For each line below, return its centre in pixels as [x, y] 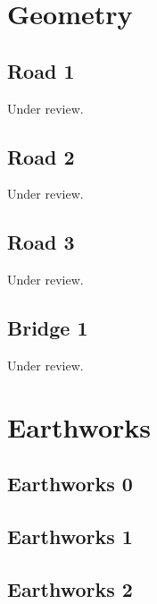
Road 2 [41, 156]
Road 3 [41, 242]
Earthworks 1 [70, 536]
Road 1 [41, 70]
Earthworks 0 [70, 484]
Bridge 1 [48, 328]
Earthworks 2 [70, 588]
